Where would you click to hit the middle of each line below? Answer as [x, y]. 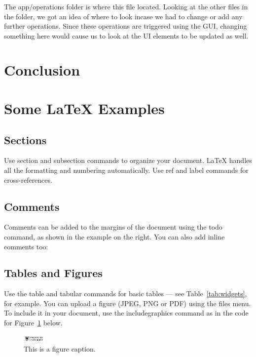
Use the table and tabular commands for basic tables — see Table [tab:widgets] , [126, 294]
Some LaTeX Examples [84, 108]
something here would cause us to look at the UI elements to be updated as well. [126, 35]
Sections [25, 139]
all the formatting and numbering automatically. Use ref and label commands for [126, 170]
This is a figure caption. [60, 349]
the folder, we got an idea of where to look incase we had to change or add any [123, 16]
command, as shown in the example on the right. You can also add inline [114, 236]
